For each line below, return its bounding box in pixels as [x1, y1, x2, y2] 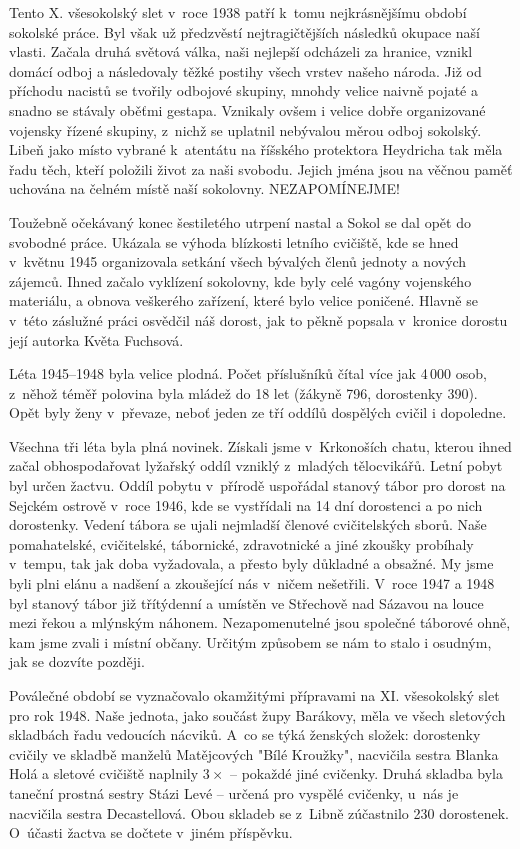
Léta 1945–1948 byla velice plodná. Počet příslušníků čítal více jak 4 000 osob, [9, 363, 487, 384]
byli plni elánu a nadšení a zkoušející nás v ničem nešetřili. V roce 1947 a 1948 [9, 573, 495, 594]
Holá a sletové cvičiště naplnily [9, 763, 199, 784]
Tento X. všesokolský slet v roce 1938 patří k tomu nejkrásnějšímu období [9, 2, 467, 22]
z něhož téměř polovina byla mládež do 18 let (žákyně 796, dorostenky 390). [9, 382, 478, 403]
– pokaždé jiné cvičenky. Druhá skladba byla [230, 763, 503, 784]
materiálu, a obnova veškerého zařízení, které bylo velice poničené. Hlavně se [9, 290, 478, 311]
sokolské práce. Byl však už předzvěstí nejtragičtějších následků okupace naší [9, 21, 480, 42]
